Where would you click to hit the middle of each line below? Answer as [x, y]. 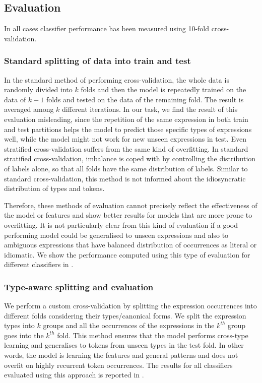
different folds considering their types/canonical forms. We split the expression [125, 315]
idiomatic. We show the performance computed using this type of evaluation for [127, 254]
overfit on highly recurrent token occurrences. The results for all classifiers [118, 365]
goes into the [24, 335]
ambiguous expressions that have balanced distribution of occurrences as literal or [130, 245]
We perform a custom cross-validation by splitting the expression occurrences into [130, 306]
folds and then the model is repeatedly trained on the [163, 89]
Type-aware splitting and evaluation [79, 286]
